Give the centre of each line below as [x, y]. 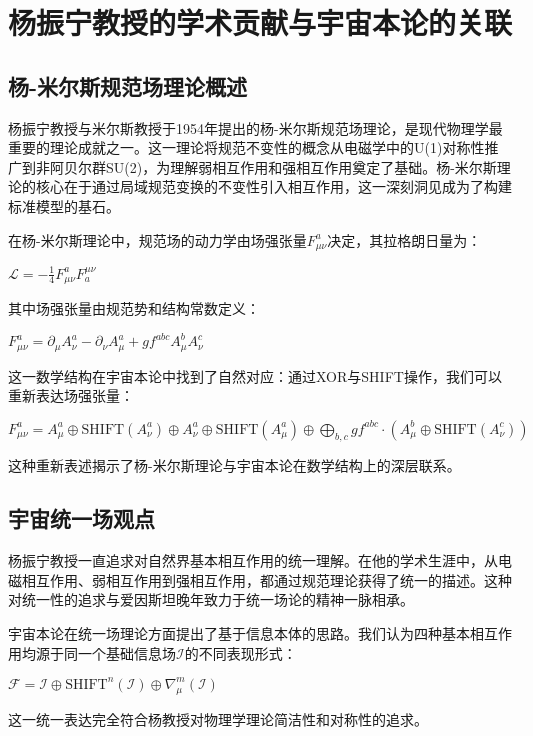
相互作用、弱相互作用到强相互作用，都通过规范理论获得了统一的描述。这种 [266, 579]
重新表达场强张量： [71, 395]
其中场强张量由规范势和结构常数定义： [134, 307]
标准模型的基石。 [64, 205]
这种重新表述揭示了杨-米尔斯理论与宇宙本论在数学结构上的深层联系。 [234, 464]
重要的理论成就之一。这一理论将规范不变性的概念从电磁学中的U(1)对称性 [246, 147]
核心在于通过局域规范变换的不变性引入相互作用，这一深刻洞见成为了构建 [273, 186]
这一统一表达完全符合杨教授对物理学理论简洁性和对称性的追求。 [218, 718]
